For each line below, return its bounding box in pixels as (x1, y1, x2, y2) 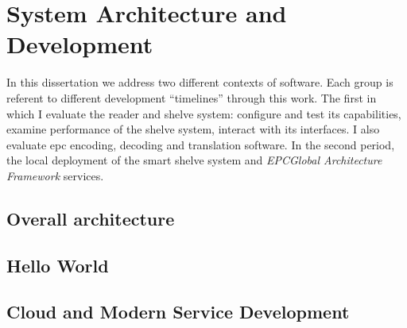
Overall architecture (6, 206, 175, 230)
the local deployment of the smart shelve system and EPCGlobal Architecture (6, 152, 382, 168)
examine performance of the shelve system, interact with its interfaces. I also (6, 121, 380, 137)
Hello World (6, 253, 109, 277)
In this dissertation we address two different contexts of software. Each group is (6, 74, 393, 91)
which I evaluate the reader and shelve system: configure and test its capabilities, (6, 105, 401, 122)
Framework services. (6, 167, 104, 183)
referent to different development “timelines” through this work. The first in (6, 89, 377, 106)
